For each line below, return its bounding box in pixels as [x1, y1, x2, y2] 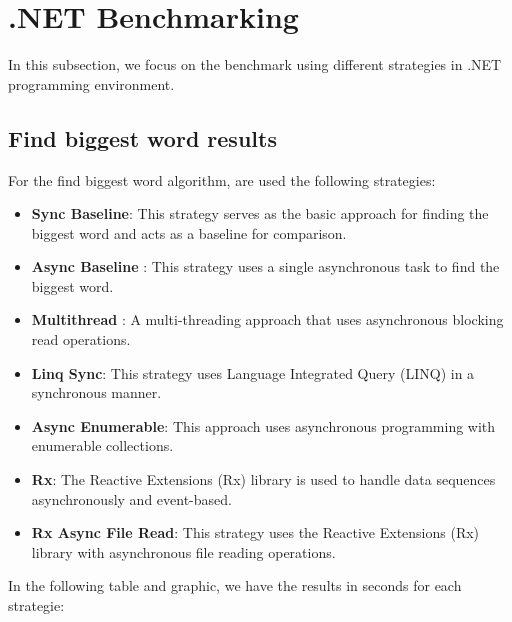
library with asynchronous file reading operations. [31, 541, 336, 562]
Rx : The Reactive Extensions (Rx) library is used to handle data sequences [31, 469, 496, 490]
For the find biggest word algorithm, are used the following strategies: [8, 169, 436, 190]
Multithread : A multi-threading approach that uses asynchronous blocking [31, 309, 504, 330]
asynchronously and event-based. [31, 488, 232, 509]
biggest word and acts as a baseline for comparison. [31, 222, 347, 243]
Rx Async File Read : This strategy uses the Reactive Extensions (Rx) [31, 522, 480, 543]
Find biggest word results [8, 122, 277, 153]
